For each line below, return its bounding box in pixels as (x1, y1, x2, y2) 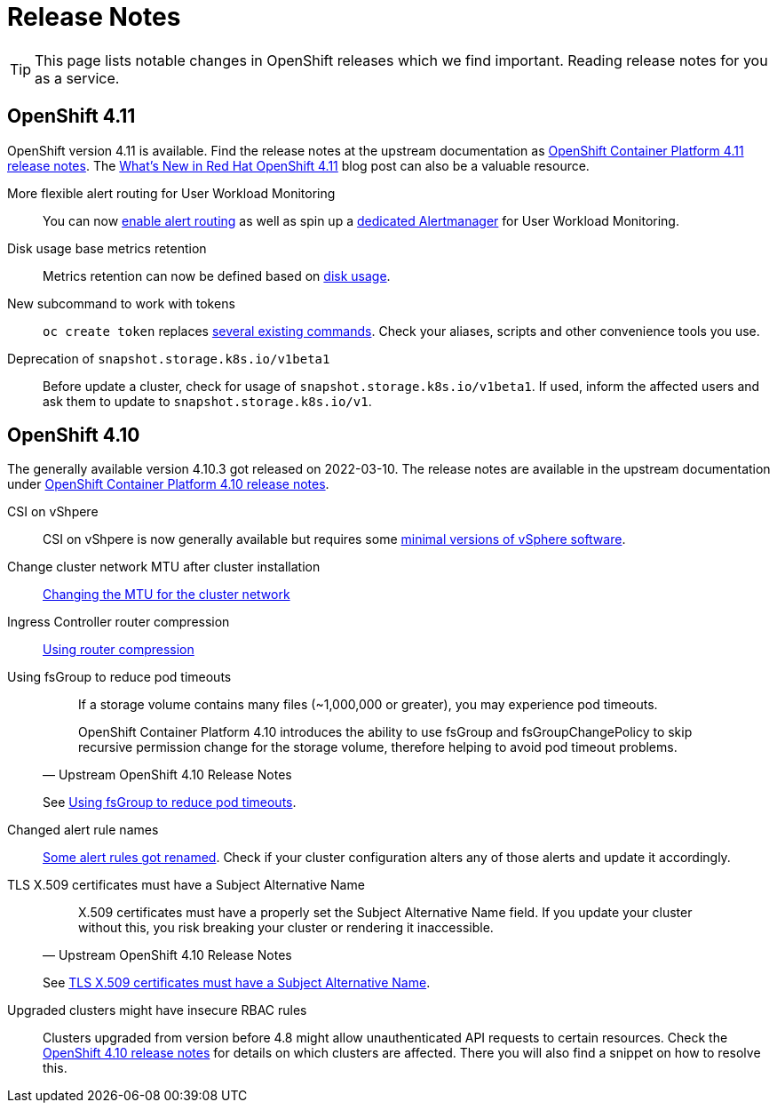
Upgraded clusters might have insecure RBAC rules (7, 1002, 307, 1018)
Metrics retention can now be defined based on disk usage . (43, 268, 391, 283)
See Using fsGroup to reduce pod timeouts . (43, 795, 297, 811)
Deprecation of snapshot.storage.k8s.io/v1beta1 (7, 350, 330, 366)
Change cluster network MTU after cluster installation (7, 559, 321, 575)
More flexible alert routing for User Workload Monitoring (7, 185, 336, 201)
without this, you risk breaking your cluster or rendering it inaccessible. (78, 920, 494, 936)
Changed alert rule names (7, 822, 159, 838)
